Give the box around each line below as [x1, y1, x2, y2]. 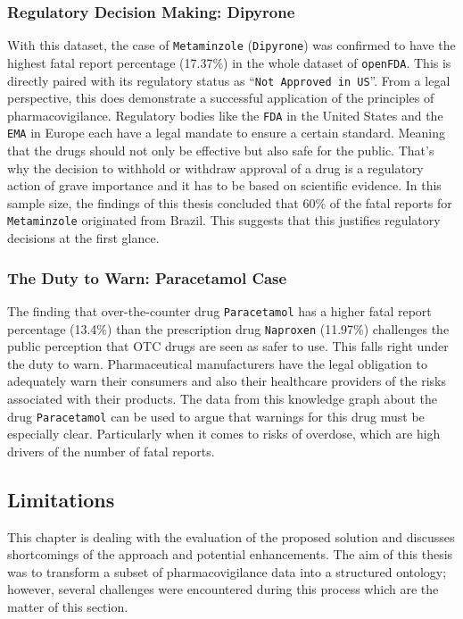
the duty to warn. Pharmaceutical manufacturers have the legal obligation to [7, 354, 428, 372]
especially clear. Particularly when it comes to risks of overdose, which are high [7, 424, 441, 443]
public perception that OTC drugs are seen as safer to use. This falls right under [7, 337, 449, 356]
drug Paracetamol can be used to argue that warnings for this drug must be [7, 406, 425, 425]
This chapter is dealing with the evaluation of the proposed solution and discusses [7, 527, 455, 546]
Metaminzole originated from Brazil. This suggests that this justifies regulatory [7, 211, 441, 230]
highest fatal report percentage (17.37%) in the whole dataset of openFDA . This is [7, 53, 451, 71]
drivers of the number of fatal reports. [7, 441, 215, 460]
